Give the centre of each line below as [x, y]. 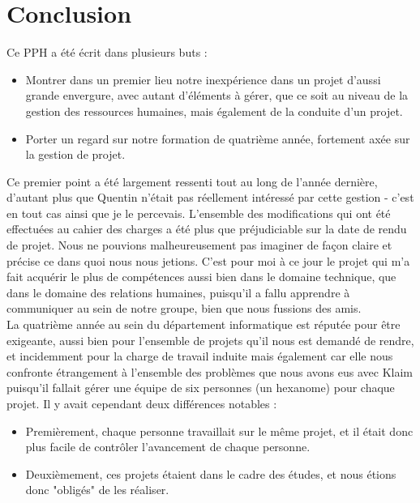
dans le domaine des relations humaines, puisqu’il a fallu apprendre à [178, 292]
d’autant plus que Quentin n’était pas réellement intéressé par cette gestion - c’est [210, 197]
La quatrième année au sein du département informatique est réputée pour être [204, 324]
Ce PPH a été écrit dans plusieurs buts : [107, 52]
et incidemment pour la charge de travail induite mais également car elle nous [200, 356]
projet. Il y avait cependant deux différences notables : [142, 403]
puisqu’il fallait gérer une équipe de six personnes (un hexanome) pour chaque [201, 388]
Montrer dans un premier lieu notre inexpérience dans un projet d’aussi [203, 79]
